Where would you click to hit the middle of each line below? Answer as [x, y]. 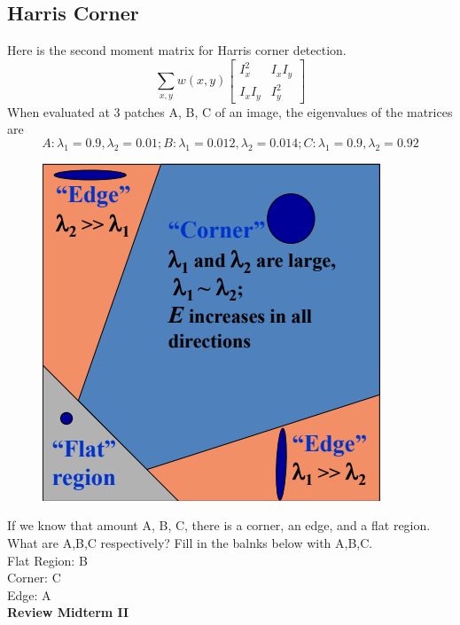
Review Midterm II [68, 612]
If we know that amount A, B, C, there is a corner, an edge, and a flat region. [219, 525]
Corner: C [34, 578]
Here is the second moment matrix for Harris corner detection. [177, 50]
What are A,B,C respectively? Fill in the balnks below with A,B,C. [190, 542]
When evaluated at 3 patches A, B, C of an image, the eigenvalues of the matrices [230, 111]
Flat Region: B [47, 560]
